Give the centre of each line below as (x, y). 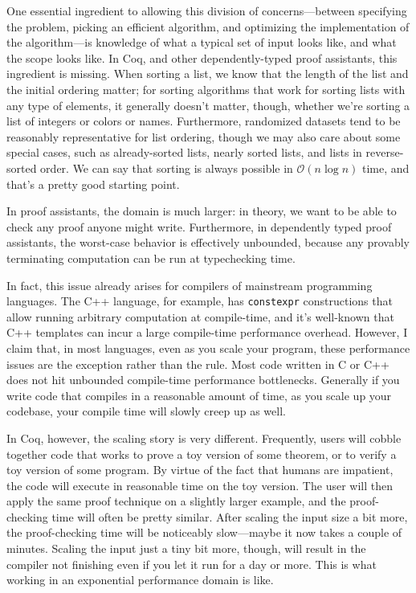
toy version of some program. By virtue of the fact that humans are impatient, (200, 470)
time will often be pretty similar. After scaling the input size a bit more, (230, 516)
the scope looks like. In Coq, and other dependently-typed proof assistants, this (202, 57)
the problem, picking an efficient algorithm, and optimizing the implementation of (208, 26)
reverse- (385, 152)
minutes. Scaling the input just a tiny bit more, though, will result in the (186, 548)
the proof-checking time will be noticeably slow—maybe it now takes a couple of (204, 532)
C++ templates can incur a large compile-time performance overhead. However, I (207, 332)
